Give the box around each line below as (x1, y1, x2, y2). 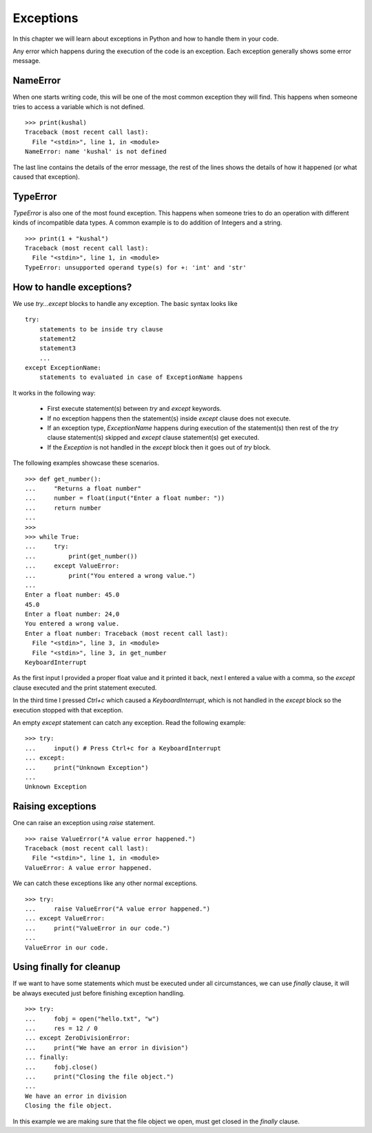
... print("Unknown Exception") (25, 764, 149, 771)
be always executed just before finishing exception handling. (12, 989, 185, 997)
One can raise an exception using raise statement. (12, 819, 155, 827)
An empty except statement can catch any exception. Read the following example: (12, 718, 246, 726)
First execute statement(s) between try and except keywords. (47, 405, 222, 413)
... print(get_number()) (25, 552, 138, 560)
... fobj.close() (25, 1063, 98, 1071)
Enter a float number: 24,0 (25, 610, 120, 618)
